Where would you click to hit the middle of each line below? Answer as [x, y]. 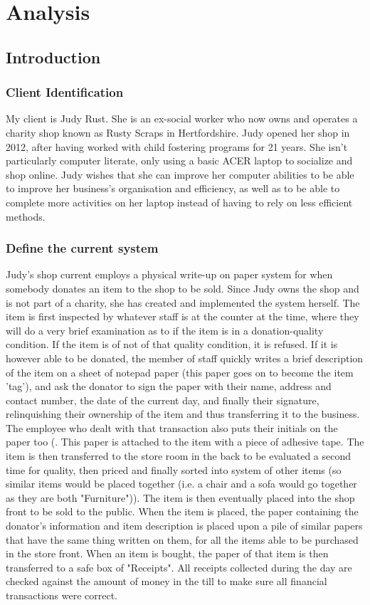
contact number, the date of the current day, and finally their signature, [163, 400]
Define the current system [82, 248]
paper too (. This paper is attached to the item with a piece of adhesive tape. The [185, 442]
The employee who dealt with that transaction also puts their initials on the [172, 427]
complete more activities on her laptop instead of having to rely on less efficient [179, 202]
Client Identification [65, 92]
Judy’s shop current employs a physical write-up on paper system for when [169, 274]
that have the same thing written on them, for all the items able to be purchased [182, 539]
